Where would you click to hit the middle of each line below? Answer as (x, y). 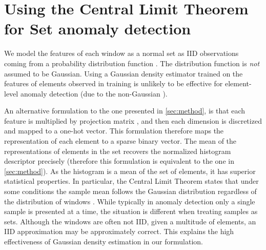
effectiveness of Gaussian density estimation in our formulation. (104, 241)
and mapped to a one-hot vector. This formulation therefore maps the (114, 131)
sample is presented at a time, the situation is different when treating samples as (131, 211)
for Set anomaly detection (98, 28)
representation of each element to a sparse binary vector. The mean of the (120, 141)
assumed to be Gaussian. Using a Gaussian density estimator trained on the (124, 73)
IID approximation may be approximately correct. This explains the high (119, 231)
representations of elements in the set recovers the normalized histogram (118, 151)
